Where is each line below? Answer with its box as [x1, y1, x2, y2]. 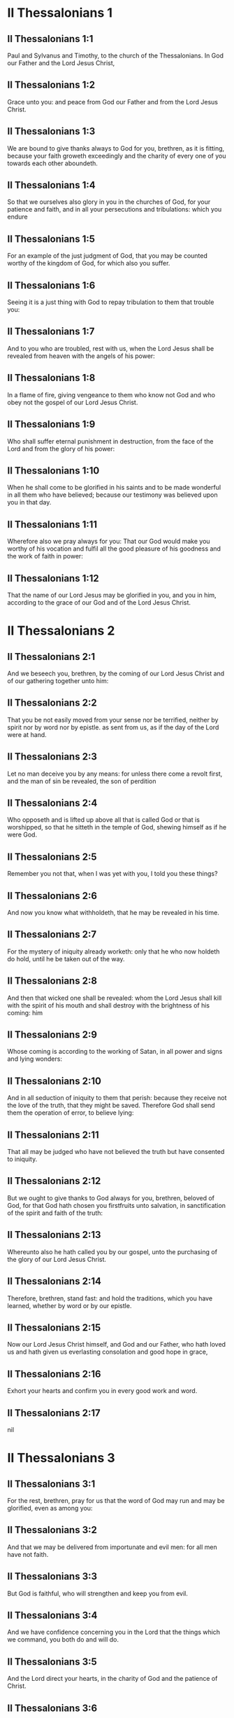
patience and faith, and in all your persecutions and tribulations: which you [7, 205, 222, 214]
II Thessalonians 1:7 [7, 326, 95, 338]
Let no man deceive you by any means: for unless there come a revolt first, [7, 769, 223, 778]
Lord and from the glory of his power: [7, 444, 115, 453]
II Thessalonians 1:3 [7, 125, 96, 137]
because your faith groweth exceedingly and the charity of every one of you [7, 151, 226, 160]
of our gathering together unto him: [7, 676, 109, 685]
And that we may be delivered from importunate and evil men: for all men [7, 1543, 218, 1551]
